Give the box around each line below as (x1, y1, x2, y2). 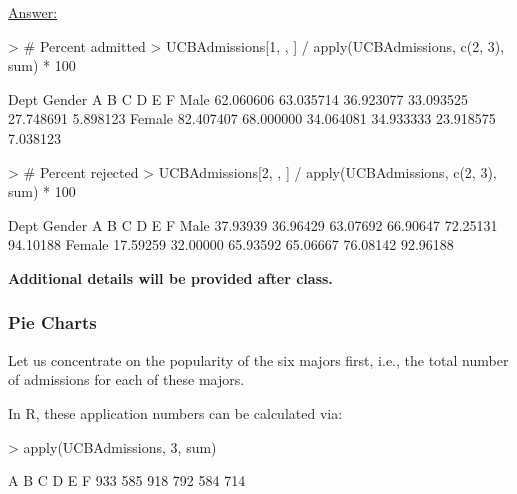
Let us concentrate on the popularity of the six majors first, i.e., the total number (8, 349, 509, 370)
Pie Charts (8, 310, 97, 335)
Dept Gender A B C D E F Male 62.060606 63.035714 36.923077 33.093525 (8, 88, 468, 109)
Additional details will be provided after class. (8, 267, 333, 288)
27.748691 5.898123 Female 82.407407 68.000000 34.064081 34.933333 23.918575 (8, 108, 496, 129)
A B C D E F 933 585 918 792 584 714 (8, 470, 246, 491)
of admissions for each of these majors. (8, 369, 245, 390)
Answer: (8, 2, 58, 22)
